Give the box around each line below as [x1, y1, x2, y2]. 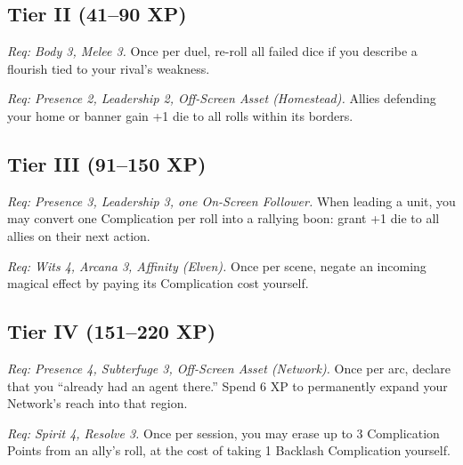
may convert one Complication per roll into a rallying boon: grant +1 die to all [7, 209, 440, 228]
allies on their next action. [7, 226, 150, 245]
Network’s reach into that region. [7, 394, 188, 413]
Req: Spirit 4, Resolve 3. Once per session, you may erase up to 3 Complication [7, 423, 440, 442]
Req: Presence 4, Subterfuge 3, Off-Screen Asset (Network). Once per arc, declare [7, 358, 451, 377]
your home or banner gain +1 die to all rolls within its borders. [7, 106, 353, 124]
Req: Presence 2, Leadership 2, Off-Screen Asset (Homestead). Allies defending [7, 89, 436, 108]
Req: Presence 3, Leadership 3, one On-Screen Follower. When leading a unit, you [7, 191, 456, 210]
